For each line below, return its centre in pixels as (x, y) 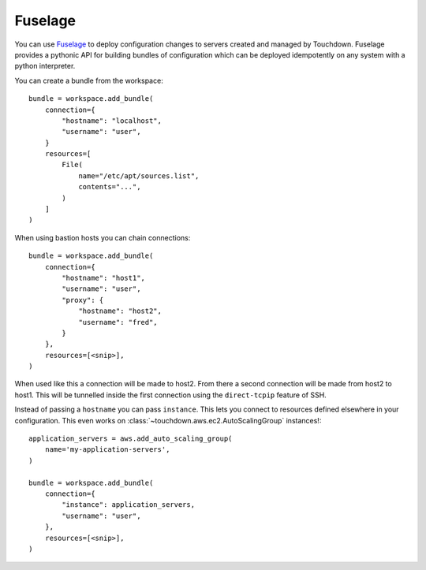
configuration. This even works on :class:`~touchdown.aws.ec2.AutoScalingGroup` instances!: (168, 420)
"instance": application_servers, (129, 505)
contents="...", (110, 187)
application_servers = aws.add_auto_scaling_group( (131, 439)
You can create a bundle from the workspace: (89, 80)
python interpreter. (45, 66)
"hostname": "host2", (120, 311)
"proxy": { (83, 300)
